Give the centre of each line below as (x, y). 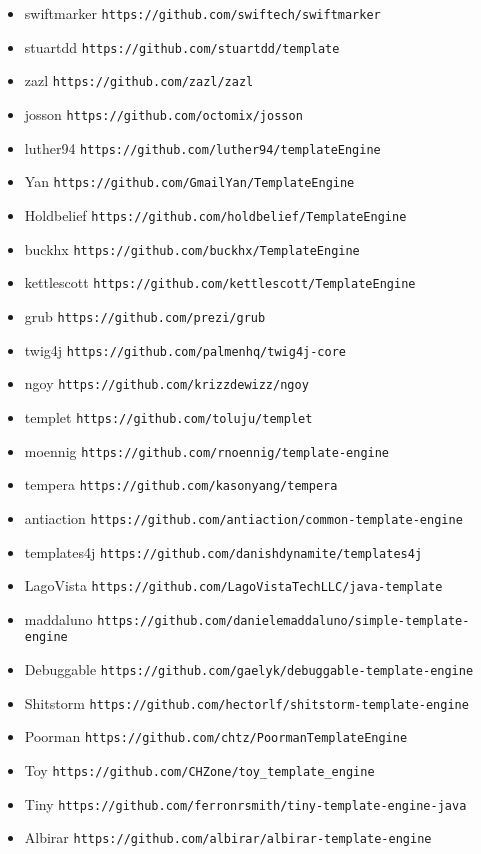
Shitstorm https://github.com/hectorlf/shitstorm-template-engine (246, 702)
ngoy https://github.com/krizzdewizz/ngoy (166, 383)
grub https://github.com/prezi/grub (145, 315)
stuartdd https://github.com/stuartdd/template (182, 46)
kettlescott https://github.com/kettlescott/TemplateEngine (220, 282)
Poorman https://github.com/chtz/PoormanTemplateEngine (216, 736)
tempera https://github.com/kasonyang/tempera (181, 484)
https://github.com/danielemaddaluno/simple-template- (283, 620)
